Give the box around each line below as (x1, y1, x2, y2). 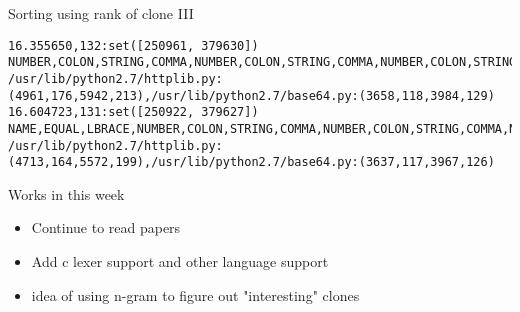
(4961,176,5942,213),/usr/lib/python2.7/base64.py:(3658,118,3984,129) (8, 88, 495, 103)
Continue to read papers (31, 217, 181, 238)
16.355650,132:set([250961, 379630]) (8, 38, 259, 53)
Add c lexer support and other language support (31, 251, 329, 272)
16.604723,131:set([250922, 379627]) (8, 105, 259, 120)
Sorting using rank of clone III (8, 3, 194, 23)
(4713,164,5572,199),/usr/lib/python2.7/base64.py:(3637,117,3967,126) (8, 155, 495, 170)
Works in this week (8, 183, 125, 204)
